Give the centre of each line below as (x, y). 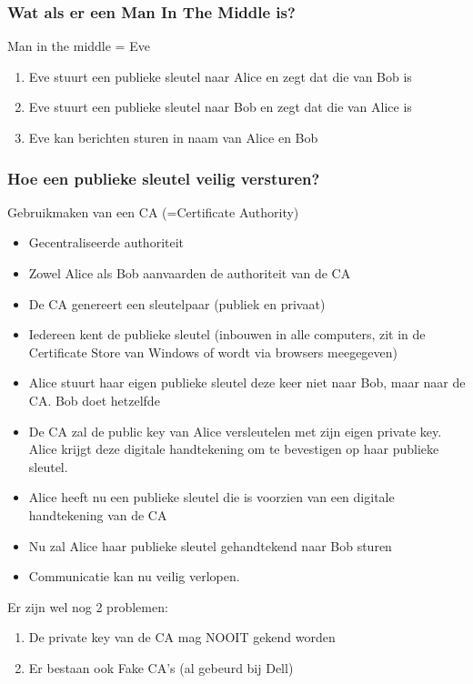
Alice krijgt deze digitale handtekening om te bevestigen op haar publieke (234, 449)
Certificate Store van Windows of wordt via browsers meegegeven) (213, 352)
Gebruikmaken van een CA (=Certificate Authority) (153, 211)
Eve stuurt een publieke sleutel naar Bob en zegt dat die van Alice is (220, 107)
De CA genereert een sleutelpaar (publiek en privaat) (177, 303)
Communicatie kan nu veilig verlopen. (134, 576)
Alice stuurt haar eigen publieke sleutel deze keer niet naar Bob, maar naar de (247, 382)
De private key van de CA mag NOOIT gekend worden (182, 637)
